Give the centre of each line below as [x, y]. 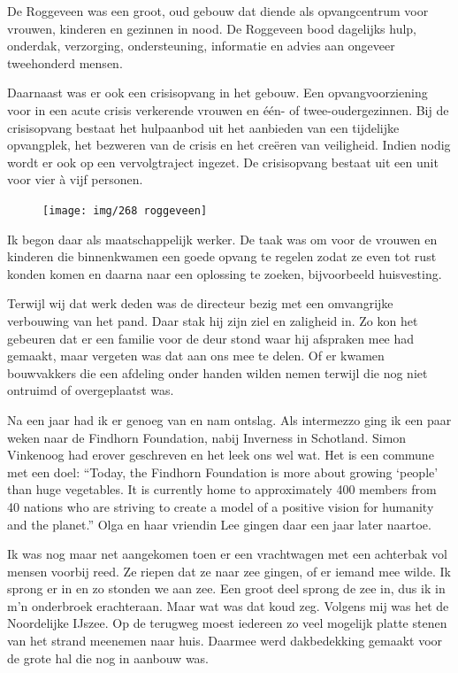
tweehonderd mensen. [65, 62]
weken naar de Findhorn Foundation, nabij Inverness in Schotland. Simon [207, 437]
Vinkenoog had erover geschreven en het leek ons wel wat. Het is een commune [221, 455]
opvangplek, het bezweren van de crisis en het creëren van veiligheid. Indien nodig [229, 145]
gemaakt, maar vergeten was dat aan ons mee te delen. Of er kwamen [196, 356]
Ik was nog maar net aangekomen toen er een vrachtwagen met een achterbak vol [227, 554]
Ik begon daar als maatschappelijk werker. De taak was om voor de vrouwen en [222, 239]
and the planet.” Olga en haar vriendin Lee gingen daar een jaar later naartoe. [219, 524]
